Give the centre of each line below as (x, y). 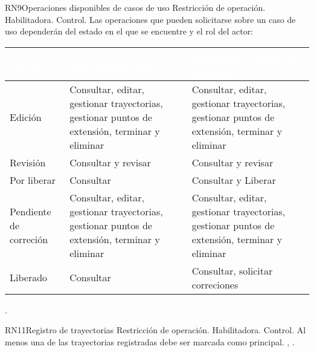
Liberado (29, 278)
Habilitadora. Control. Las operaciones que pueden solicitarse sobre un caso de (150, 19)
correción (29, 239)
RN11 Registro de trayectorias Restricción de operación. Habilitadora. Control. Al (155, 330)
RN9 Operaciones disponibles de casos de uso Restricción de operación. (135, 7)
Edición (26, 117)
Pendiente (30, 211)
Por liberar (33, 180)
